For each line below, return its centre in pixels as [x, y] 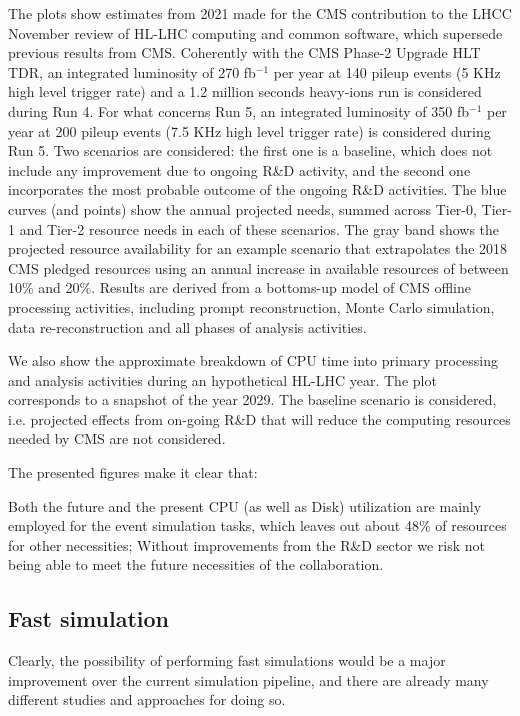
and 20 [59, 287]
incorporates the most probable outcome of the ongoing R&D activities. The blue [257, 189]
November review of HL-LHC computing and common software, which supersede [255, 32]
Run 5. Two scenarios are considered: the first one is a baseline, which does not [250, 150]
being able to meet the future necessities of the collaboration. [196, 564]
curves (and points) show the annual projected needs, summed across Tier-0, [242, 208]
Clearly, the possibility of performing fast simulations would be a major [227, 660]
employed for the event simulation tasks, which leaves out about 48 [213, 525]
